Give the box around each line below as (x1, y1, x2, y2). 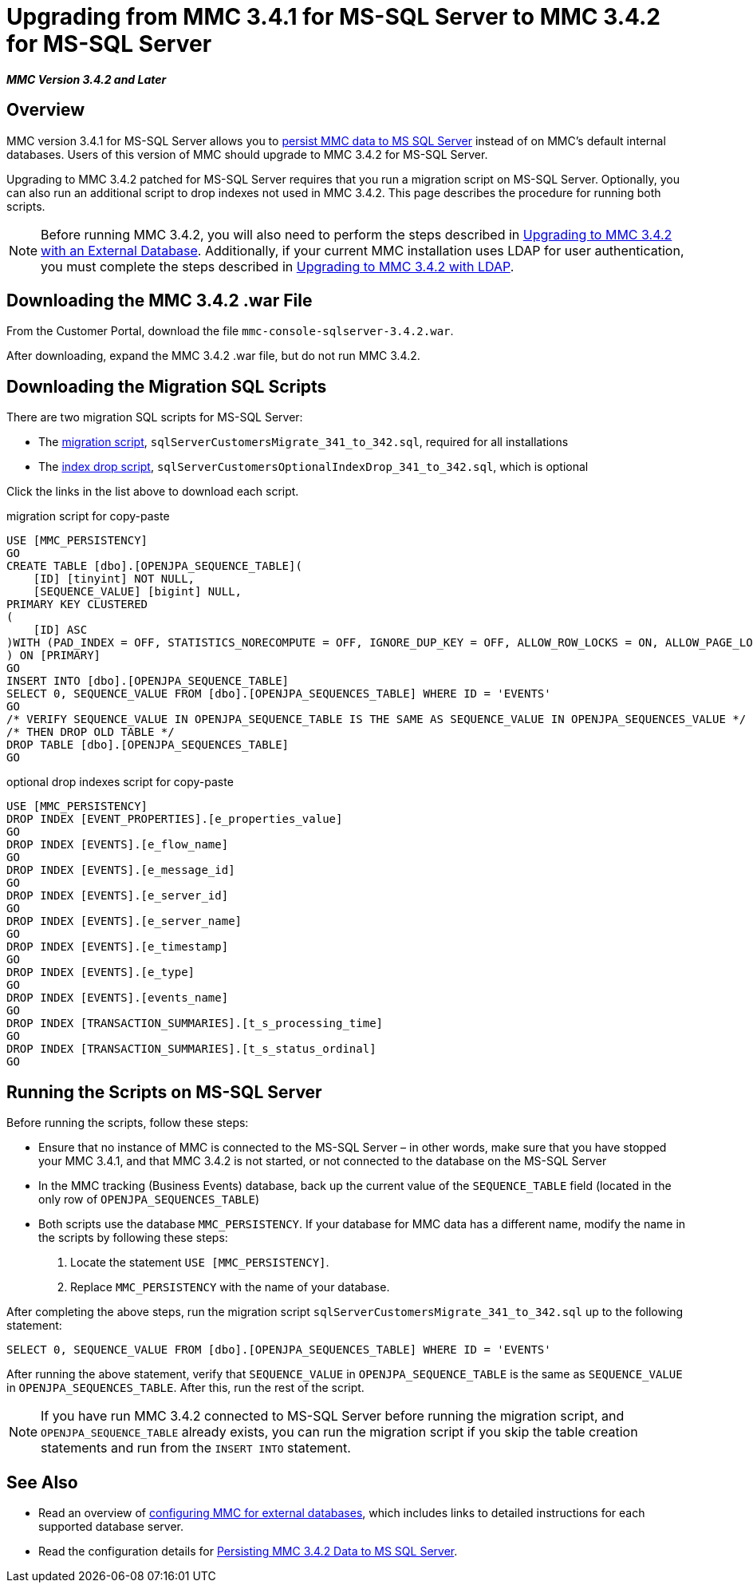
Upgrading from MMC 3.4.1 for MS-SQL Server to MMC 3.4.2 (6, 3, 660, 30)
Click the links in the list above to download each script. (6, 484, 299, 499)
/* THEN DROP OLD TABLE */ (6, 725, 175, 739)
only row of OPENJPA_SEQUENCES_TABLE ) (38, 1192, 260, 1207)
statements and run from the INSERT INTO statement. (41, 1440, 351, 1457)
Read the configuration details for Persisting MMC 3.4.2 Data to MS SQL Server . (38, 1544, 458, 1558)
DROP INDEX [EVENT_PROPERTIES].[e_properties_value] (6, 812, 343, 826)
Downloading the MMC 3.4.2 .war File (6, 291, 313, 311)
